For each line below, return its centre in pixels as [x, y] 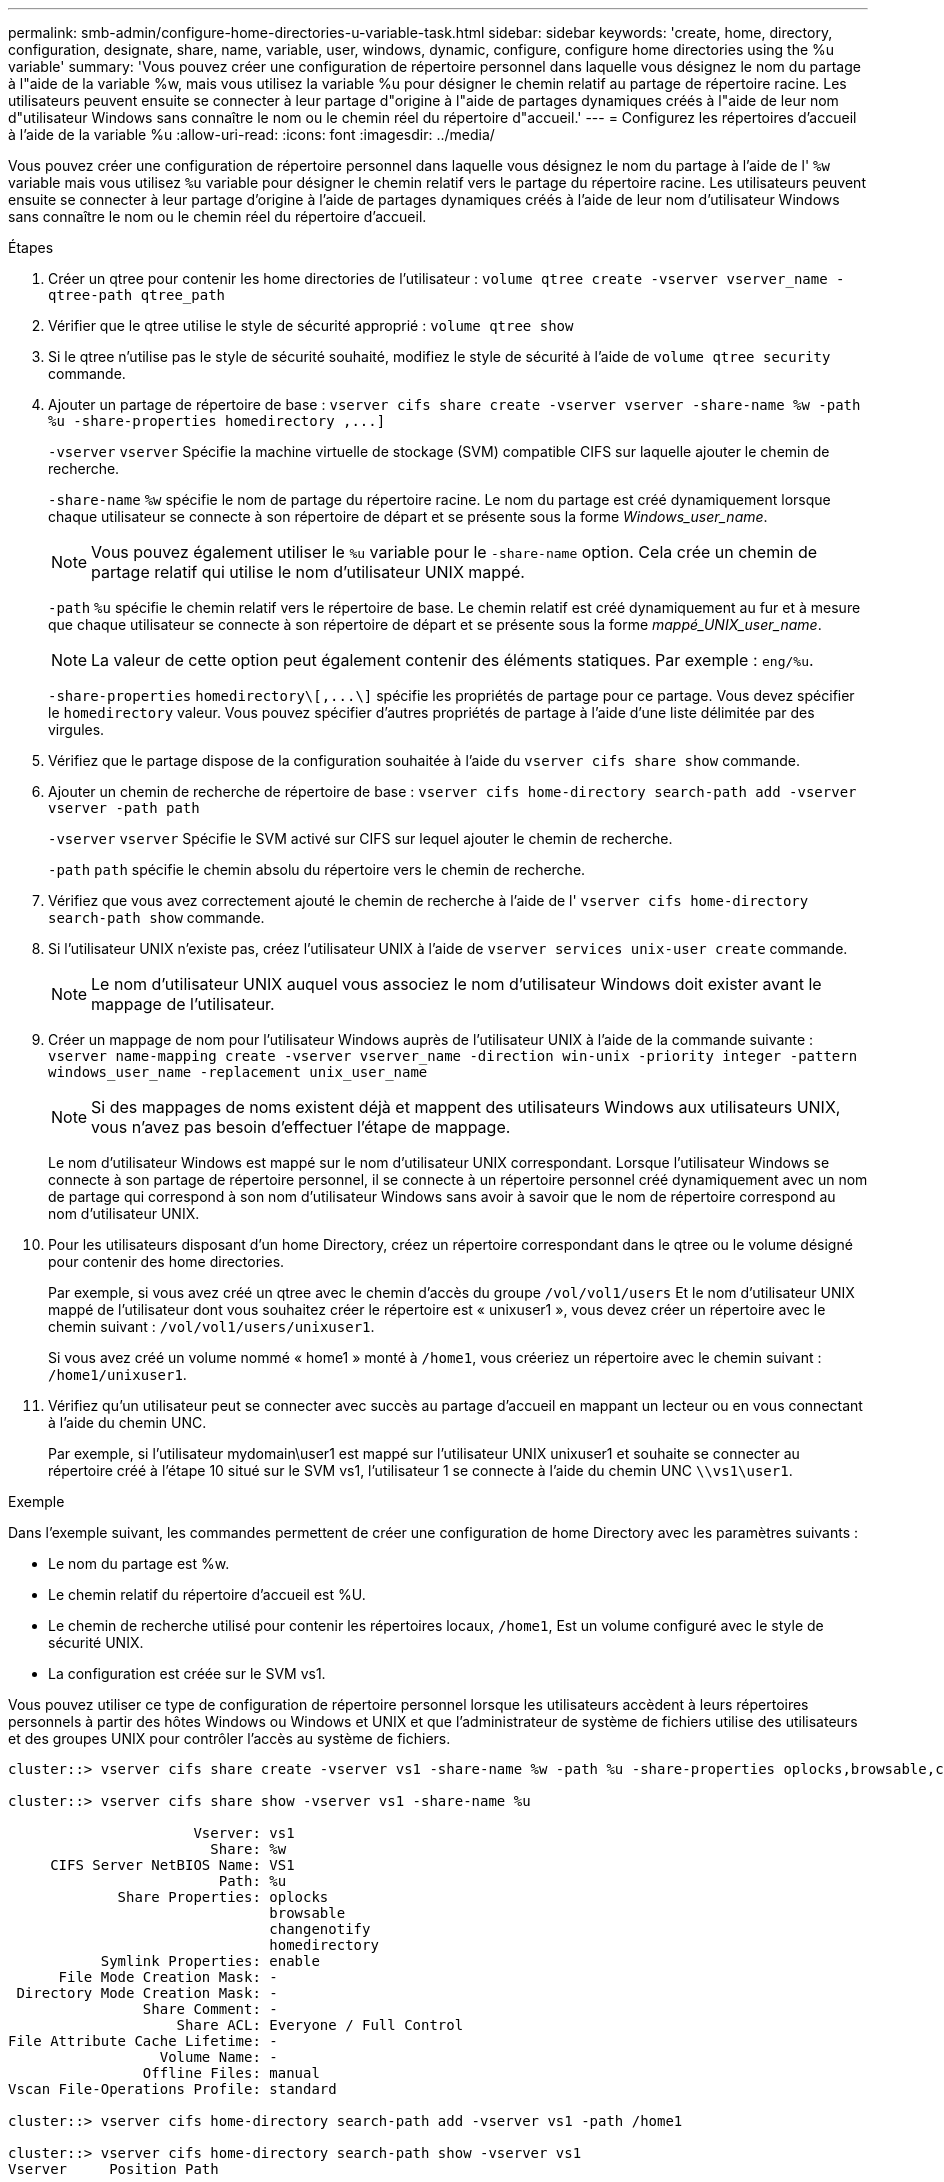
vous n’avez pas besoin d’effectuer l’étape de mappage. [301, 1127]
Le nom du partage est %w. [139, 1563]
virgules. [76, 729]
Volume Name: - [218, 2057]
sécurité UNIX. [96, 1642]
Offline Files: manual [231, 2073]
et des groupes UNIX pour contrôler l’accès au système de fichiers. [229, 1738]
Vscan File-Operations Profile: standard [172, 2089]
